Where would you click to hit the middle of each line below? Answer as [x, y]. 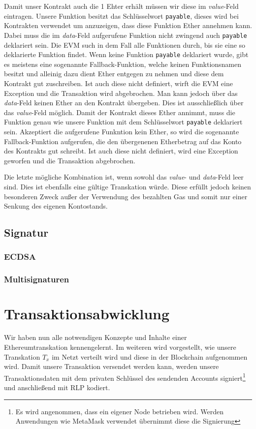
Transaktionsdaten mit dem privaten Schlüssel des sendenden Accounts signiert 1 [125, 377]
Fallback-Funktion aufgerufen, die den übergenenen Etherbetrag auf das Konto [123, 141]
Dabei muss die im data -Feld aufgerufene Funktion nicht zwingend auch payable [126, 35]
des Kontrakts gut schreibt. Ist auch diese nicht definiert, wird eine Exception [121, 151]
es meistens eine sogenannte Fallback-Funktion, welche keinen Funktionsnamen [123, 64]
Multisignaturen [37, 279]
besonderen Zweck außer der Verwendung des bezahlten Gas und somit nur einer [126, 196]
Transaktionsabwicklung [87, 314]
